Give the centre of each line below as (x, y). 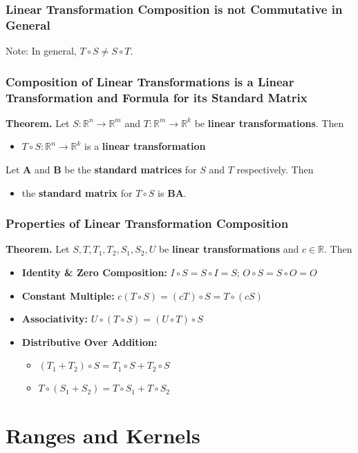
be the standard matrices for (131, 170)
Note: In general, (41, 51)
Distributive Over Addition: (89, 341)
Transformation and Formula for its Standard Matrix (157, 97)
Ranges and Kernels (103, 435)
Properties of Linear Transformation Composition (147, 223)
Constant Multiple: (68, 295)
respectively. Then (275, 170)
